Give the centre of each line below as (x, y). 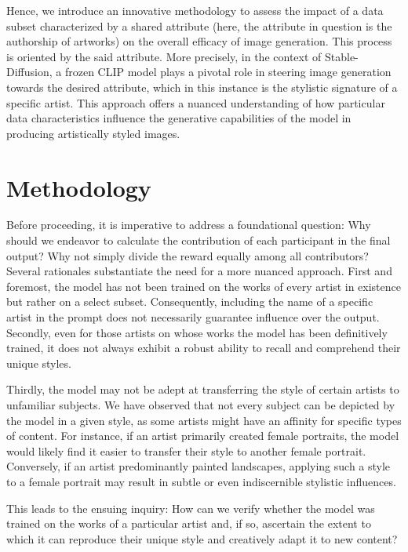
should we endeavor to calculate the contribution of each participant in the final (199, 240)
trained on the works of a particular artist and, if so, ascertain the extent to (189, 523)
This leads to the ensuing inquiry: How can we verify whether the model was (191, 508)
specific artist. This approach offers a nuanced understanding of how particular (196, 102)
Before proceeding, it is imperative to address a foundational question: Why (189, 225)
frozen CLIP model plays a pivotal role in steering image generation (228, 72)
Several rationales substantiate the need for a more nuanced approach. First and (199, 271)
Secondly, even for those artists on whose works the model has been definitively (197, 332)
